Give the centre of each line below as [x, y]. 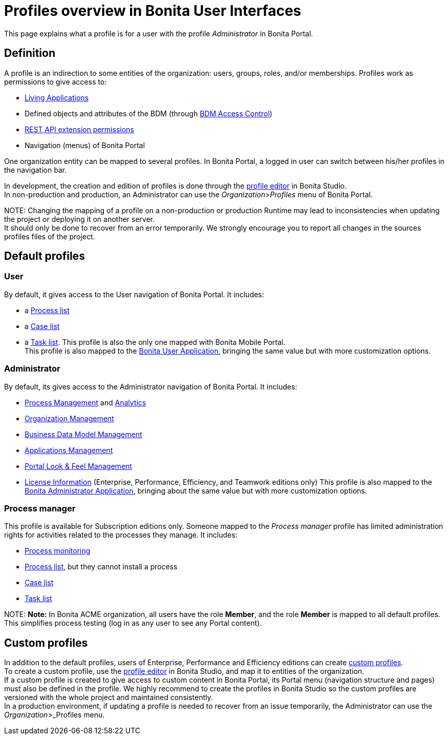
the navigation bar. [36, 170]
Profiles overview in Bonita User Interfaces [153, 11]
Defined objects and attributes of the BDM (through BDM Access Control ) [148, 113]
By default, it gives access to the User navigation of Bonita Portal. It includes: [134, 294]
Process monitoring [58, 551]
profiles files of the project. [50, 236]
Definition [30, 53]
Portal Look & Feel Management [78, 466]
